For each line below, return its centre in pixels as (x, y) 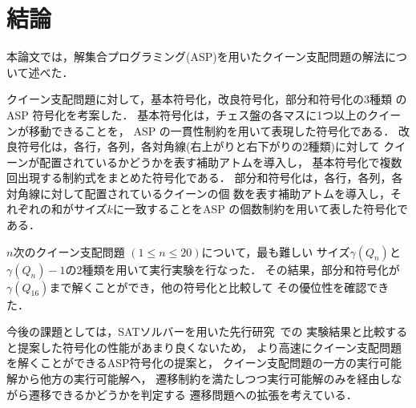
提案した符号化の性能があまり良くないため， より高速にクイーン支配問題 (209, 347)
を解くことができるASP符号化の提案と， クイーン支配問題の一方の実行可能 (204, 363)
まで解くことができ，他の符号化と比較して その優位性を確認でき (219, 287)
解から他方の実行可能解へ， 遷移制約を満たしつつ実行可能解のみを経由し (199, 379)
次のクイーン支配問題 (69, 251)
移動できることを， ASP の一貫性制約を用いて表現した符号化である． (212, 130)
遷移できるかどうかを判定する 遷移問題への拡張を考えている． (193, 394)
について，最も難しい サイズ (276, 251)
